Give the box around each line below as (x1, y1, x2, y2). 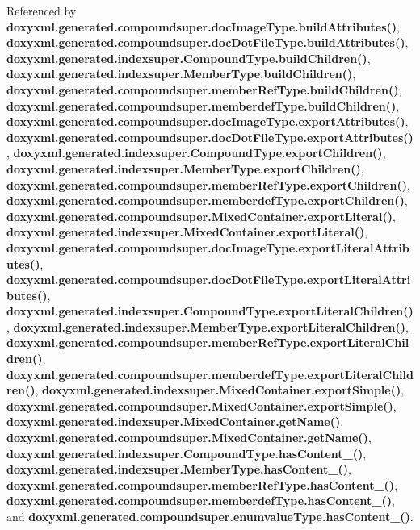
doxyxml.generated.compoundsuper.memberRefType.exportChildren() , (6, 176, 410, 193)
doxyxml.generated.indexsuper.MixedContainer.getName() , (6, 413, 344, 430)
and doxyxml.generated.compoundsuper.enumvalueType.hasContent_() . (6, 508, 414, 524)
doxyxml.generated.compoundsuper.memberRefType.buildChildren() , (6, 81, 402, 98)
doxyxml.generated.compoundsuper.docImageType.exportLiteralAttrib (6, 239, 409, 256)
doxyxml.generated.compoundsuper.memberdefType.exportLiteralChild (6, 365, 414, 382)
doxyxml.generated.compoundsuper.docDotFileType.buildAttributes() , (6, 34, 409, 51)
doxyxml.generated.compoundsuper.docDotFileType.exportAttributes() (6, 128, 414, 145)
